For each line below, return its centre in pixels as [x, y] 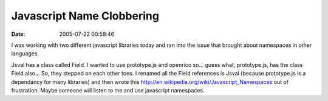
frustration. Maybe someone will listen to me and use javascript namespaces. [108, 90]
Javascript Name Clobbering [85, 16]
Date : [18, 34]
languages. [25, 54]
